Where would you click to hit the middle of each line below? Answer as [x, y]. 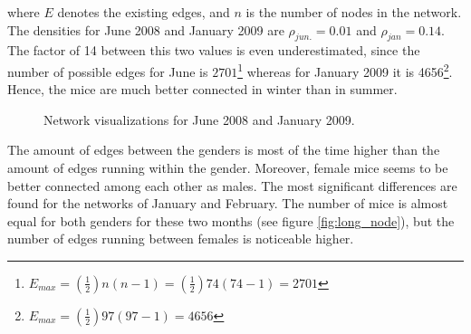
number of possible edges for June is [108, 71]
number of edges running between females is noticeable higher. [181, 239]
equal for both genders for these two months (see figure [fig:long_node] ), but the [231, 220]
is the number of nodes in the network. [354, 12]
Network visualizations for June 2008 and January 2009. [199, 119]
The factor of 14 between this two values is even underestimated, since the [214, 50]
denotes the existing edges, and [144, 12]
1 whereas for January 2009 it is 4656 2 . [345, 70]
